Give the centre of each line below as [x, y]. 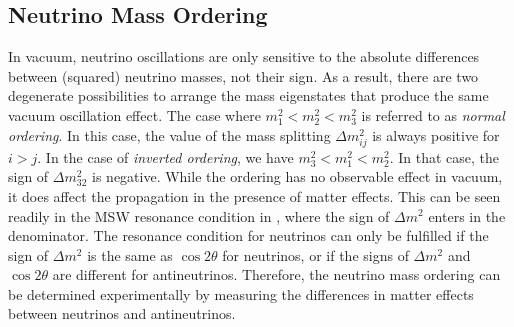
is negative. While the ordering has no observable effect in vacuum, [297, 176]
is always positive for [436, 134]
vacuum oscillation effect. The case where [134, 114]
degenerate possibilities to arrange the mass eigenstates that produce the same [248, 95]
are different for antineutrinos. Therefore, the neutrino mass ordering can [276, 274]
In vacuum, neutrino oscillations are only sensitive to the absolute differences [244, 56]
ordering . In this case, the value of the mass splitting [169, 134]
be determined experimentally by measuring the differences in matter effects [241, 293]
